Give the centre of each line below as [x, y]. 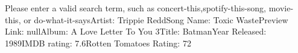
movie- [281, 8]
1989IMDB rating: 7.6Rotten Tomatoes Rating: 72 [98, 43]
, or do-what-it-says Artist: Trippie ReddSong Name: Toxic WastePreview [153, 19]
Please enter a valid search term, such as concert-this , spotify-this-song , [136, 8]
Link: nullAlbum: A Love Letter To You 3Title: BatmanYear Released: [136, 31]
